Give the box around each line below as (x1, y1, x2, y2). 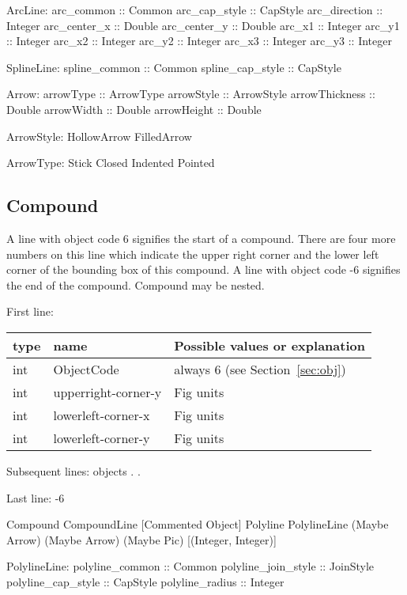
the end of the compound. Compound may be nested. (6, 276, 265, 293)
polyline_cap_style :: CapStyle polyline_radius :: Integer (6, 573, 285, 589)
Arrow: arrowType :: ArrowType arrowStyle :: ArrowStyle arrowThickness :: (6, 85, 375, 102)
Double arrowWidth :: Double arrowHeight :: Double (6, 100, 262, 117)
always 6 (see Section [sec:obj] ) (174, 359, 346, 378)
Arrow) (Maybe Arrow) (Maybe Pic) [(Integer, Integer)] (6, 531, 277, 548)
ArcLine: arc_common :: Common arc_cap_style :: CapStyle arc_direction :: (6, 2, 383, 17)
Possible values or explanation (174, 335, 365, 354)
